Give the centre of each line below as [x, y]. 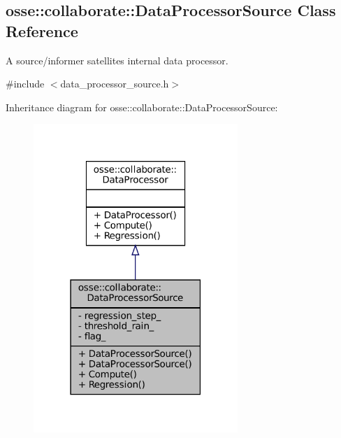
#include [25, 84]
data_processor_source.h [115, 84]
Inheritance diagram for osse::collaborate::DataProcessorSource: [142, 107]
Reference [42, 30]
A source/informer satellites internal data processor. [117, 60]
